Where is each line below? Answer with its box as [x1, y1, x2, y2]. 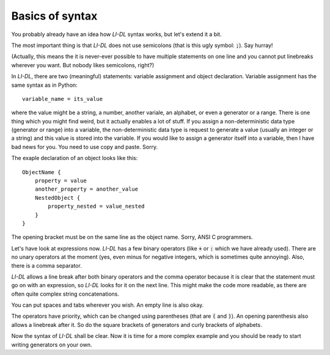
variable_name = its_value [22, 95, 103, 102]
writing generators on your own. [11, 341, 92, 348]
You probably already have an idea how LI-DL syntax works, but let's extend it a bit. [11, 31, 222, 38]
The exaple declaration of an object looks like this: [11, 155, 138, 162]
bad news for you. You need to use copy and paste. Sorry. [11, 143, 158, 150]
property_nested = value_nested [48, 203, 145, 210]
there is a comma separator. [11, 262, 82, 269]
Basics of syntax [11, 9, 98, 23]
